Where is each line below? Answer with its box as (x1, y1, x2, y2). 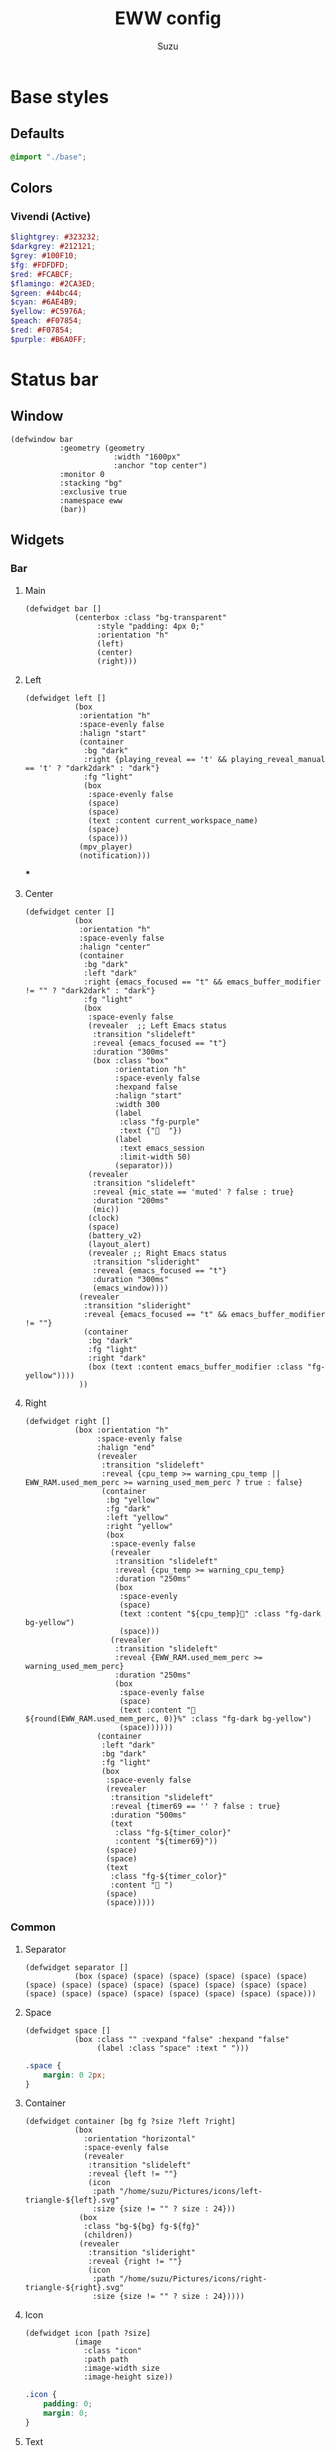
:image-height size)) (83, 2372, 174, 2382)
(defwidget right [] (24, 1416, 111, 1426)
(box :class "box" (92, 1055, 169, 1066)
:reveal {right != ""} (88, 2257, 183, 2267)
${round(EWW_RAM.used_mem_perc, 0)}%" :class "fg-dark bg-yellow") (24, 1713, 312, 1724)
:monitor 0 (59, 469, 105, 479)
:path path (83, 2355, 129, 2365)
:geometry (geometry (59, 443, 145, 453)
